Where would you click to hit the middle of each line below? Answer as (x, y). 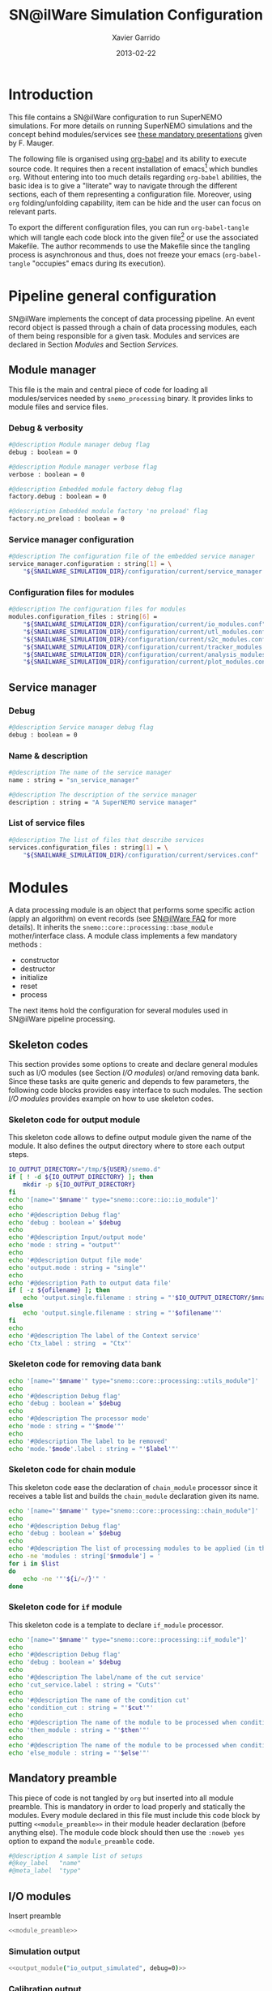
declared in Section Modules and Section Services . (93, 344)
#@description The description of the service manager (103, 795)
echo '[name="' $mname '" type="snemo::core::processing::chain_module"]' (134, 1511)
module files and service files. (59, 407)
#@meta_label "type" (45, 1871)
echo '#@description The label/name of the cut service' (106, 1678)
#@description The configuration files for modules (97, 609)
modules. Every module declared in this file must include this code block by (134, 1815)
